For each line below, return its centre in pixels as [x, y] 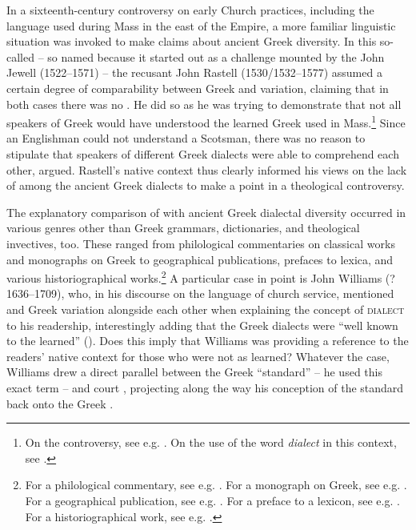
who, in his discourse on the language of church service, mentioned [231, 293]
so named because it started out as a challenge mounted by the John [216, 56]
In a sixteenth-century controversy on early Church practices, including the [190, 10]
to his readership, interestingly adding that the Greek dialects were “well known [202, 325]
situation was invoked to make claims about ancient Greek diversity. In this [192, 41]
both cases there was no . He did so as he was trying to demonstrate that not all [204, 104]
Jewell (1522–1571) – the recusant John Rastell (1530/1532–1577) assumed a [194, 72]
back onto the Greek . [60, 403]
